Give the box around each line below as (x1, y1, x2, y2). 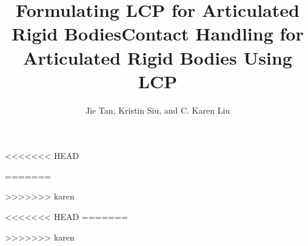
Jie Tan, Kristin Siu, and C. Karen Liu (85, 103, 230, 116)
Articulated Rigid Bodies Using (23, 45, 292, 70)
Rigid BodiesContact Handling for (12, 21, 304, 46)
